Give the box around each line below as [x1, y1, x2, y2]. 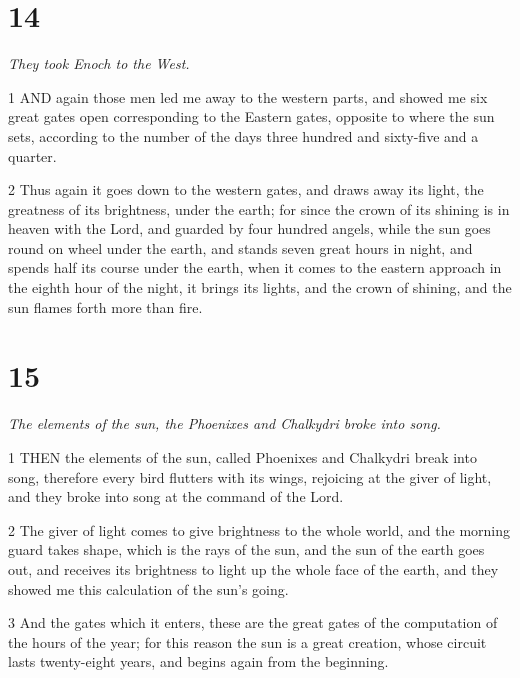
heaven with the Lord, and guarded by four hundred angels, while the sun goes [8, 218, 491, 239]
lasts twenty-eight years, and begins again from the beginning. [8, 651, 389, 672]
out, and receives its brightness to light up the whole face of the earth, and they [8, 558, 499, 579]
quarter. [8, 145, 57, 166]
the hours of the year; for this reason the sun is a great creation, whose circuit [8, 631, 487, 652]
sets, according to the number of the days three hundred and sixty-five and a [8, 125, 479, 146]
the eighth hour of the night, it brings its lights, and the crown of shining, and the [8, 277, 512, 298]
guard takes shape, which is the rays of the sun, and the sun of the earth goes [8, 539, 485, 560]
